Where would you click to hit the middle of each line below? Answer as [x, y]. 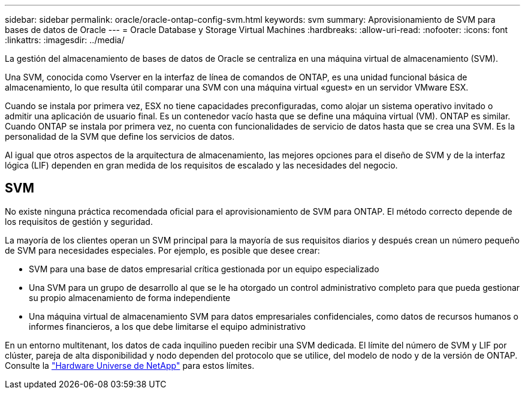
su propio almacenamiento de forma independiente [130, 297]
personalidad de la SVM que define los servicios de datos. [120, 136]
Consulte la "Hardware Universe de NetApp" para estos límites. [130, 365]
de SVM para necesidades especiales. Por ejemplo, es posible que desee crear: [162, 250]
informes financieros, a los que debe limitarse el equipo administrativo [167, 326]
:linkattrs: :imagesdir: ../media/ [65, 40]
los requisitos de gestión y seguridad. [79, 221]
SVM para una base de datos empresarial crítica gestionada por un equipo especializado [204, 269]
